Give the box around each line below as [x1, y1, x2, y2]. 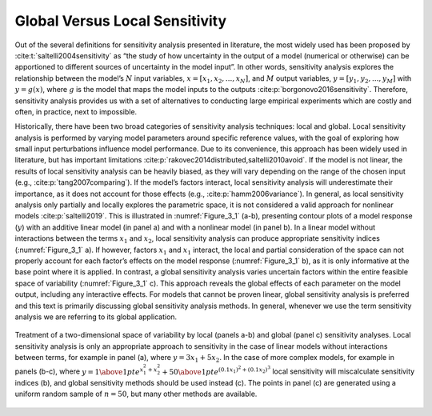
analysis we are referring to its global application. [14, 312, 178, 322]
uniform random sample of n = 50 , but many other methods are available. [14, 389, 258, 399]
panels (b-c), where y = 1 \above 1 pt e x [14, 366, 144, 376]
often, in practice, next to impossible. [14, 106, 138, 116]
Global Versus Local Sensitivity [14, 12, 227, 30]
